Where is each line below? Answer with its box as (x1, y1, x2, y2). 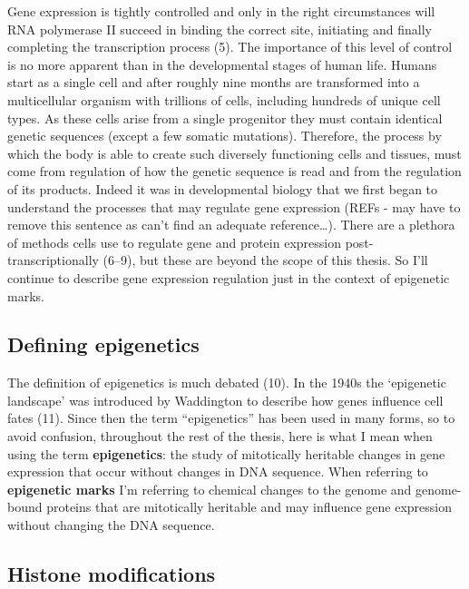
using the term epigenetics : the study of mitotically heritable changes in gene (7, 444, 445, 463)
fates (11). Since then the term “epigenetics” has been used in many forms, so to (7, 408, 455, 427)
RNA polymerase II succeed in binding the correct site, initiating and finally (7, 19, 433, 38)
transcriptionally (7, 250, 99, 270)
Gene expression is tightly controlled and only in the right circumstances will (7, 2, 435, 20)
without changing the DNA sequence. (7, 515, 215, 535)
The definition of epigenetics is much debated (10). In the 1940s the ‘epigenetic (7, 373, 446, 392)
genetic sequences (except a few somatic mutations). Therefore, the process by (7, 126, 442, 145)
